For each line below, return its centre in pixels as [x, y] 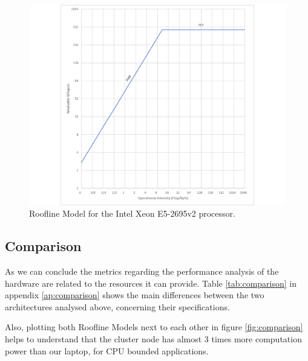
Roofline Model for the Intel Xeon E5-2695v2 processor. [132, 213]
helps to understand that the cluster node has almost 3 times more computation [153, 339]
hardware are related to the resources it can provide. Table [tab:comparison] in [151, 283]
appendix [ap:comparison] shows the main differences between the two [135, 295]
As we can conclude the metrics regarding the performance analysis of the [142, 271]
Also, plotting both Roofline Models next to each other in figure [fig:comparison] [154, 327]
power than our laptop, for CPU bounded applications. [107, 350]
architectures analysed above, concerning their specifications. [117, 306]
